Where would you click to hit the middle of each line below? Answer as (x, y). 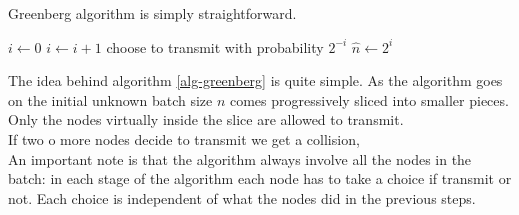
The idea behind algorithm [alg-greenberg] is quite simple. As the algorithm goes (255, 80)
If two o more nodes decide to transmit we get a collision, (184, 138)
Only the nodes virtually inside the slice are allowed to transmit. (206, 119)
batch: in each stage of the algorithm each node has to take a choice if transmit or (260, 178)
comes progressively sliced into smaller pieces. (369, 99)
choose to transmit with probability (215, 46)
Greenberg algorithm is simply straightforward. (152, 13)
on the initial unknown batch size (110, 99)
